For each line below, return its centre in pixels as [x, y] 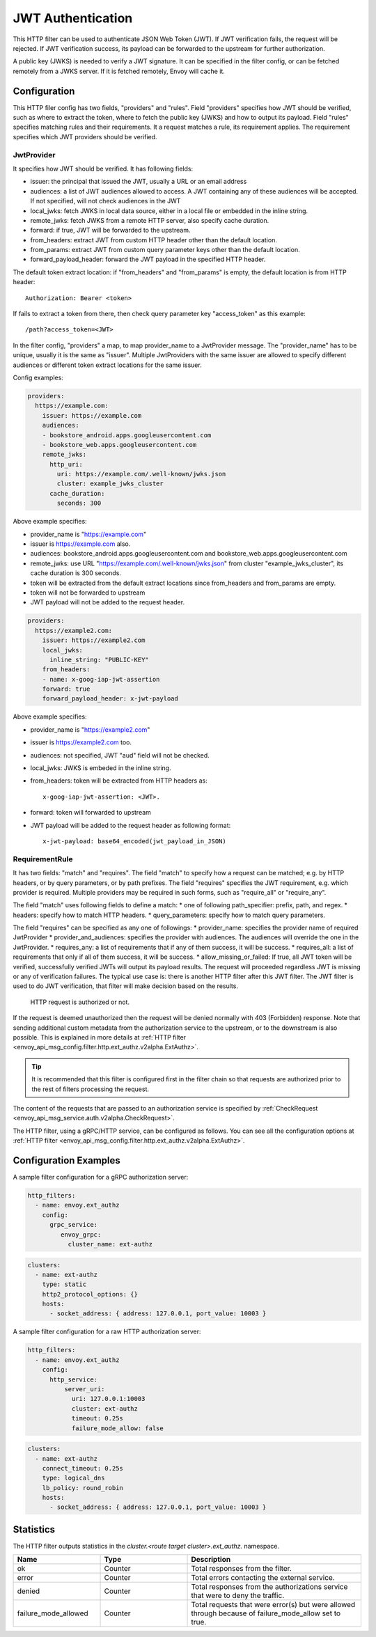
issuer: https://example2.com [94, 640]
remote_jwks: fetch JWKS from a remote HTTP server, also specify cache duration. [150, 220]
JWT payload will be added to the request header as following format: [131, 825]
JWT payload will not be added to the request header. [107, 602]
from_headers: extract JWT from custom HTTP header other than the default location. [154, 240]
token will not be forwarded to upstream [88, 593]
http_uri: [66, 464]
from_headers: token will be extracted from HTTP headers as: [119, 781]
